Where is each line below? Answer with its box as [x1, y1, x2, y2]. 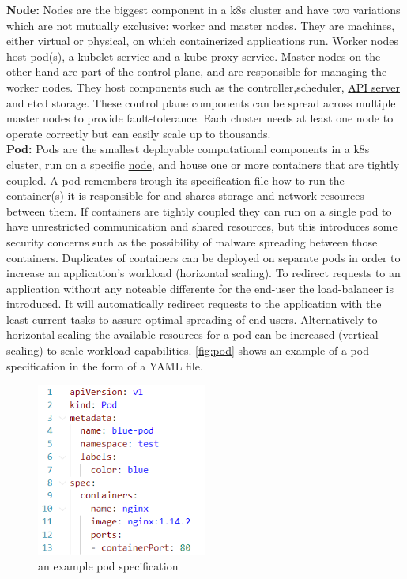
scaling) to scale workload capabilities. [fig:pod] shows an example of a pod [6, 342, 369, 359]
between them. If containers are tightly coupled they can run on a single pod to [6, 202, 392, 219]
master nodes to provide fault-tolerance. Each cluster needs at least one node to [6, 110, 394, 126]
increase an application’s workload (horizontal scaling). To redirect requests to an [6, 265, 401, 281]
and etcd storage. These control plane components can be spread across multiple [6, 94, 396, 111]
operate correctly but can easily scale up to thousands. [6, 125, 271, 141]
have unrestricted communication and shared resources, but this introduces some [6, 218, 398, 235]
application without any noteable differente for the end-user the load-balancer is [6, 280, 394, 296]
